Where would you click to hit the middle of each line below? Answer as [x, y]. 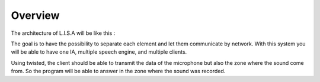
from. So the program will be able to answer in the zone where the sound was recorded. [118, 71]
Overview [35, 15]
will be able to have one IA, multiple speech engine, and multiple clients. [99, 52]
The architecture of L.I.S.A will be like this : [63, 33]
